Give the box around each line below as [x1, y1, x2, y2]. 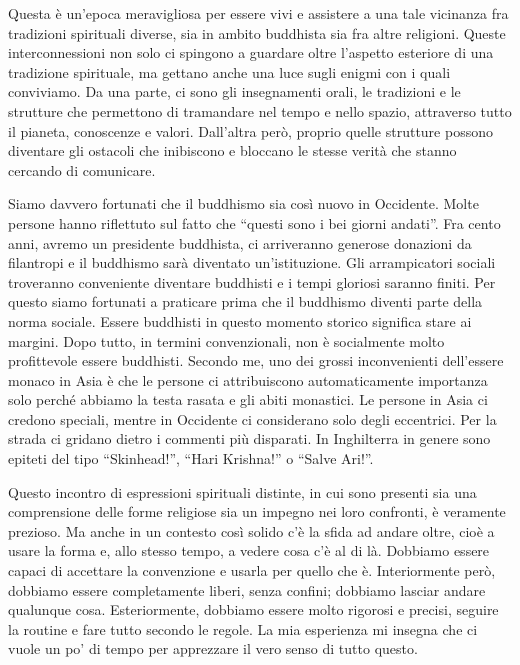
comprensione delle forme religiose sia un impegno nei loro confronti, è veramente [8, 501, 506, 522]
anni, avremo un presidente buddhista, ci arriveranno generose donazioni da [8, 232, 472, 253]
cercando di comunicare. [8, 159, 156, 180]
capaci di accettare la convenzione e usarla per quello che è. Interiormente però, [8, 560, 496, 581]
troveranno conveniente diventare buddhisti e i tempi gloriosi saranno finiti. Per [8, 271, 496, 292]
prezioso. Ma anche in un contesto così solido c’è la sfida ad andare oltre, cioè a [8, 520, 495, 541]
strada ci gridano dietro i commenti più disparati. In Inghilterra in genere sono [8, 428, 491, 449]
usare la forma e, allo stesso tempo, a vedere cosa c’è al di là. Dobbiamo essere [8, 540, 490, 561]
